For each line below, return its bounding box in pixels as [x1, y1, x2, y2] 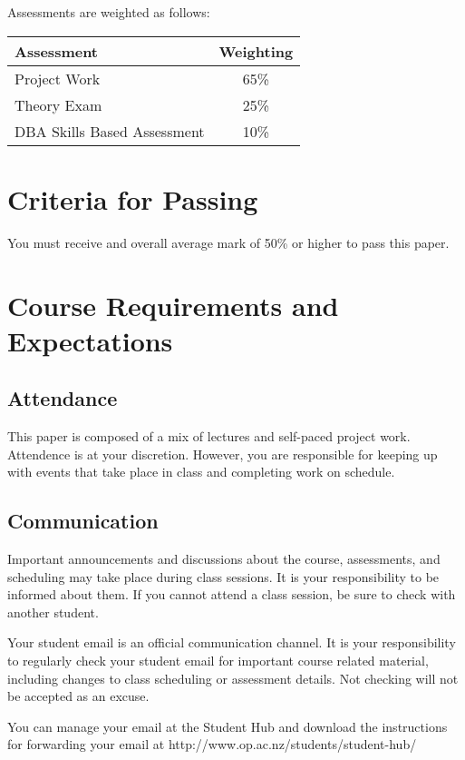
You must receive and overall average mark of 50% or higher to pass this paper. [7, 232, 450, 252]
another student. [7, 602, 99, 621]
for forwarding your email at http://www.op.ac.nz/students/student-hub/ [7, 735, 417, 754]
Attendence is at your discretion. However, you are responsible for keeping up [7, 444, 438, 463]
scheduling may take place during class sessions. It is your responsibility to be [7, 567, 440, 586]
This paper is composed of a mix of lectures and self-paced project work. [7, 427, 411, 446]
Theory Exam [15, 94, 102, 115]
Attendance [7, 384, 118, 412]
